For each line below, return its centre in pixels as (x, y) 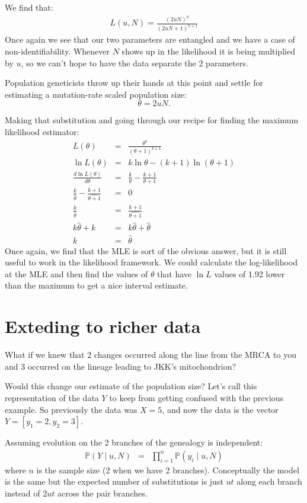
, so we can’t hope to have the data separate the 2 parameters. (135, 63)
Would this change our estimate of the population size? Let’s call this (131, 386)
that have (175, 273)
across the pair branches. (102, 493)
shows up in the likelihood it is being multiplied (208, 51)
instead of (23, 493)
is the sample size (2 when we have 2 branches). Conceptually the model (168, 470)
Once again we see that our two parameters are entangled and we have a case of (150, 39)
